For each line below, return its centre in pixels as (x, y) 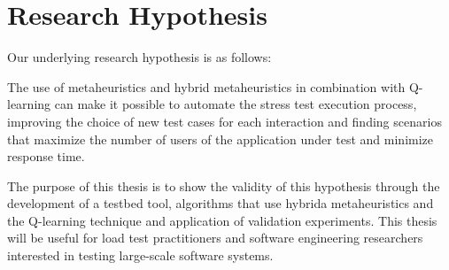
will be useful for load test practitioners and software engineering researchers (215, 238)
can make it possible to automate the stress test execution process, (236, 104)
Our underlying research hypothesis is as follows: (139, 57)
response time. (46, 156)
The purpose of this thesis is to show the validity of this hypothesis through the (224, 185)
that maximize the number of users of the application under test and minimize (221, 139)
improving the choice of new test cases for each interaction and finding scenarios (224, 121)
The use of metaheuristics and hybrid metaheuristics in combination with (206, 86)
